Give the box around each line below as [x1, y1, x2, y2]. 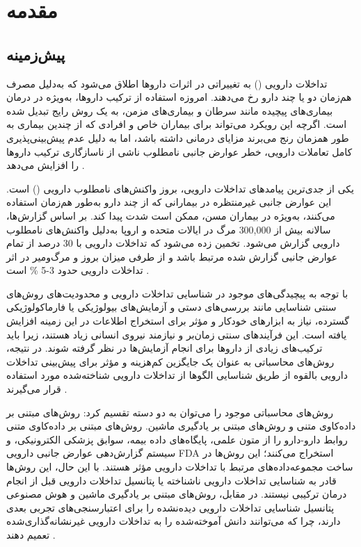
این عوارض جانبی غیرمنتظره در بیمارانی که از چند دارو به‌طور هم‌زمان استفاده [6, 195, 332, 209]
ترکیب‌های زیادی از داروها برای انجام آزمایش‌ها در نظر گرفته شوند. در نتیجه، [6, 341, 323, 355]
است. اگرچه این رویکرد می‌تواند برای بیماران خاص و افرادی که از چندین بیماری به [6, 117, 347, 131]
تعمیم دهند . [6, 527, 56, 541]
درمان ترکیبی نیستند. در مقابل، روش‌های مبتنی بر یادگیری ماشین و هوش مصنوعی [6, 487, 347, 501]
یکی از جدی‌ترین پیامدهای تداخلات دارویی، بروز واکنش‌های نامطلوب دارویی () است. [6, 181, 354, 195]
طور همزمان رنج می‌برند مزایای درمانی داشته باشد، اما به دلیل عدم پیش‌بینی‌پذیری [6, 130, 349, 145]
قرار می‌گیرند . [6, 382, 67, 396]
